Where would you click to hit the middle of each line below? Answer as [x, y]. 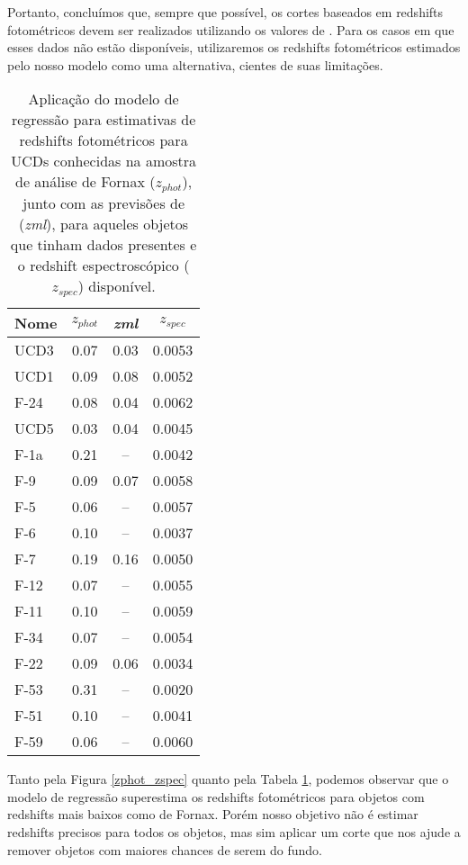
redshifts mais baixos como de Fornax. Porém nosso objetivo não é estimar [213, 814]
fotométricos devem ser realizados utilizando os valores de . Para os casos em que [231, 29]
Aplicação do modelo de [103, 99]
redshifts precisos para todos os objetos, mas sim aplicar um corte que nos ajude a [234, 832]
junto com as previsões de [104, 203]
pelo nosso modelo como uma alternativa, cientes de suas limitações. [195, 64]
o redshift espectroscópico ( [103, 266]
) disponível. [117, 286]
